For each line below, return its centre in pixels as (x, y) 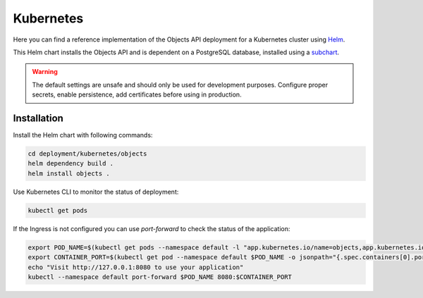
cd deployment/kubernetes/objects (87, 154)
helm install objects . (69, 173)
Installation (38, 118)
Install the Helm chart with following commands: (83, 135)
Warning (45, 72)
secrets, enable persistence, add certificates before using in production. (137, 94)
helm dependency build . (71, 163)
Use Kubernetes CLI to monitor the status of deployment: (96, 192)
